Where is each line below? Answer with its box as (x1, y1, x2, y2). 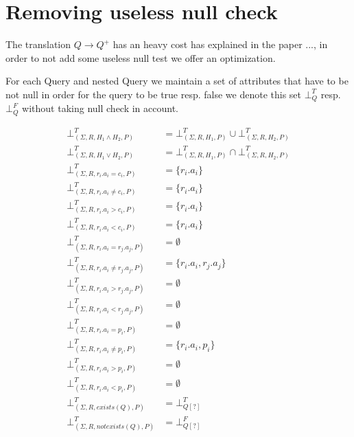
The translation (5, 37, 71, 52)
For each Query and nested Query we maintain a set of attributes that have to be (5, 74, 349, 88)
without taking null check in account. (22, 101, 179, 115)
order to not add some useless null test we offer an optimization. (5, 50, 276, 65)
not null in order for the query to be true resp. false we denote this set (5, 87, 302, 101)
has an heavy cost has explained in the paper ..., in (113, 37, 328, 52)
